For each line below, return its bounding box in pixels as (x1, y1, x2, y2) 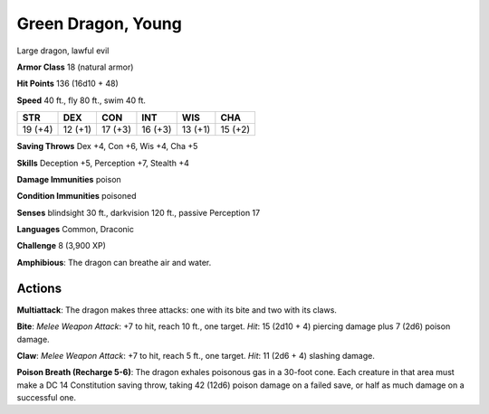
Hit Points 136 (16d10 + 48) (16, 78, 120, 89)
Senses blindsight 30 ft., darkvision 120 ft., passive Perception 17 (16, 207, 261, 218)
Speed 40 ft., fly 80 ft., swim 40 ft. (16, 95, 147, 106)
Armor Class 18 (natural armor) (16, 61, 134, 72)
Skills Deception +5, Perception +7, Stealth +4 (16, 157, 189, 168)
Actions (16, 280, 62, 296)
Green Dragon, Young (16, 14, 183, 33)
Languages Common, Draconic (16, 224, 135, 235)
